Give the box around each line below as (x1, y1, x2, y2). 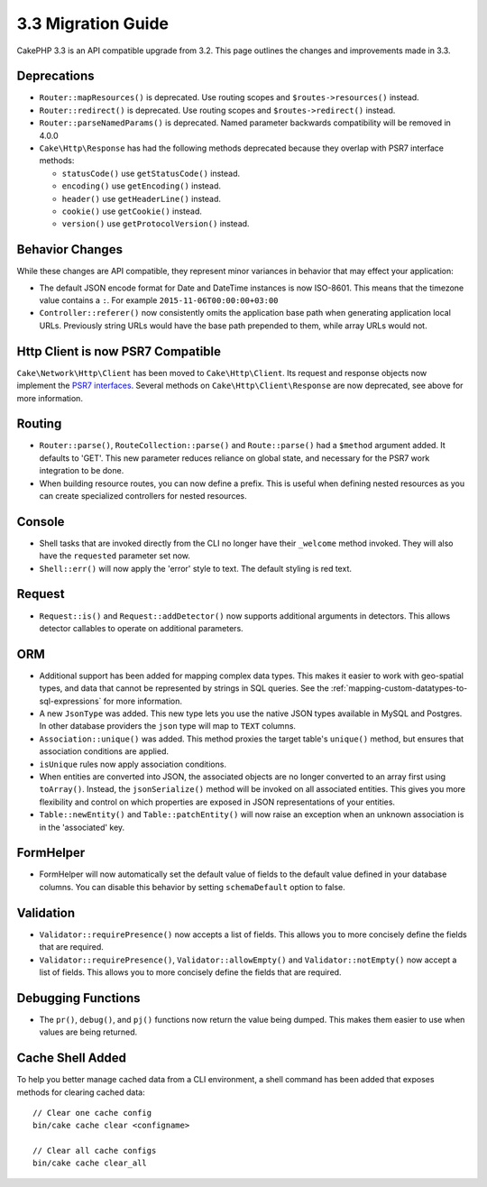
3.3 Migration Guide (16, 14, 169, 33)
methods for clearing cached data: (16, 1087, 146, 1098)
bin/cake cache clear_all (32, 1158, 148, 1168)
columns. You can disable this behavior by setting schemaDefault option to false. (39, 881, 346, 892)
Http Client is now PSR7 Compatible (16, 344, 221, 359)
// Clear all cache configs (32, 1146, 157, 1156)
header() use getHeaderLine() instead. (61, 193, 221, 204)
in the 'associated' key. (39, 822, 125, 833)
